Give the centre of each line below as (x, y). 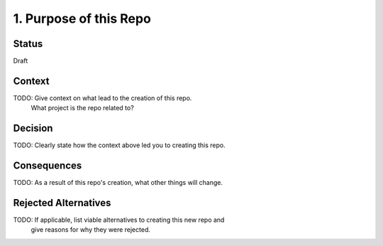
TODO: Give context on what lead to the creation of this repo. (102, 98)
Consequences (48, 166)
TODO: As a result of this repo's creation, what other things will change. (118, 183)
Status (28, 44)
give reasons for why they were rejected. (90, 230)
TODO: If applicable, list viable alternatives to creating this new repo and (119, 220)
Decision (33, 128)
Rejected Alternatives (62, 203)
